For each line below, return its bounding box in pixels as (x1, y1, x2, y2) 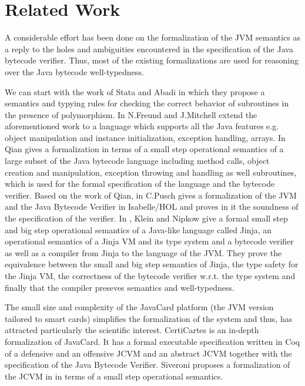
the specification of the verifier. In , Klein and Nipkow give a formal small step (5, 212, 288, 224)
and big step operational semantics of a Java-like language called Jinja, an (5, 223, 272, 236)
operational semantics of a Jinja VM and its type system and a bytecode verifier (5, 235, 294, 247)
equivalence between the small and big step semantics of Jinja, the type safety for (5, 258, 299, 270)
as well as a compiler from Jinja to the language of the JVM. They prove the (5, 246, 282, 259)
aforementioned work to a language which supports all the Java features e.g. (5, 120, 279, 132)
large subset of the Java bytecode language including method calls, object (5, 155, 270, 167)
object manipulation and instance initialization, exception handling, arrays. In (5, 131, 286, 143)
